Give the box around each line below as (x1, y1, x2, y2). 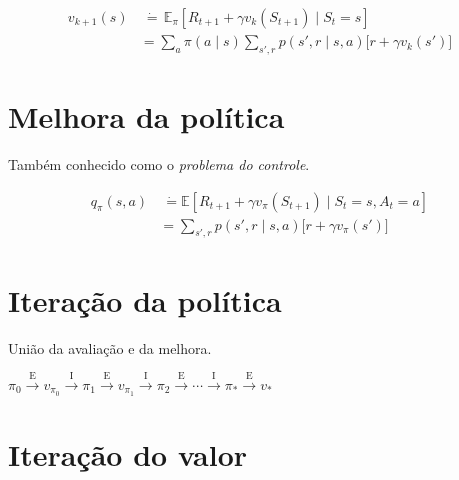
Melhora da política (8, 96, 285, 137)
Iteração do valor (8, 434, 248, 474)
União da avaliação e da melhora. (8, 337, 212, 358)
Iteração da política (8, 279, 282, 320)
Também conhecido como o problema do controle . (8, 153, 310, 174)
